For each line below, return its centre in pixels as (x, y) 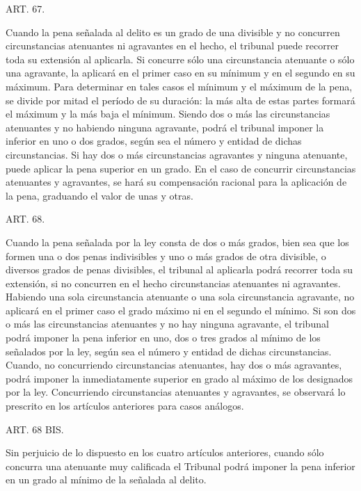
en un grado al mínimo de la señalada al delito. (106, 480)
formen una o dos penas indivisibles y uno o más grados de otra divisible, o (166, 256)
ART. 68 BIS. (35, 429)
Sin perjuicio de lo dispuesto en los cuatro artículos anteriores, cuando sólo (165, 452)
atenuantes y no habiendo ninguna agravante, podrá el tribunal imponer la (165, 127)
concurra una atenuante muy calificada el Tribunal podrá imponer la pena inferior (180, 466)
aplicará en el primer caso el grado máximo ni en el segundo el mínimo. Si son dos (181, 310)
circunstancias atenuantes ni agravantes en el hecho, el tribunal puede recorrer (172, 46)
